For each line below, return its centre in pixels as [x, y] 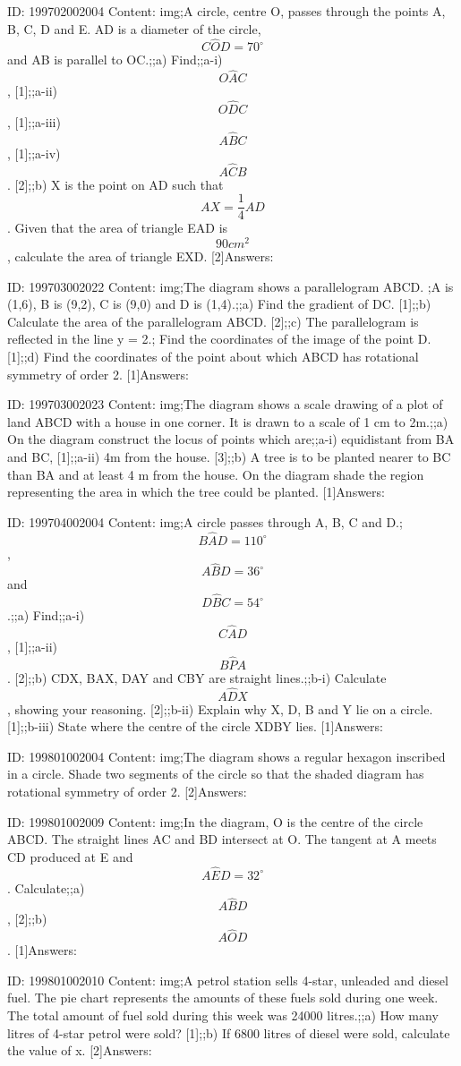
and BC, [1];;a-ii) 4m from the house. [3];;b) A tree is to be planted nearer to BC [229, 456]
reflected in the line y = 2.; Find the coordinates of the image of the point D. [219, 339]
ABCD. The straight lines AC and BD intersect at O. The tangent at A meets [222, 839]
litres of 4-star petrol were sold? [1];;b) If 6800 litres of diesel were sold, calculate [229, 1032]
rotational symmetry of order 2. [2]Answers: [127, 791]
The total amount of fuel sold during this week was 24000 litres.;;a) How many [223, 1015]
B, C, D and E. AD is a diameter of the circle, [134, 28]
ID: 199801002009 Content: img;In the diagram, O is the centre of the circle [215, 821]
